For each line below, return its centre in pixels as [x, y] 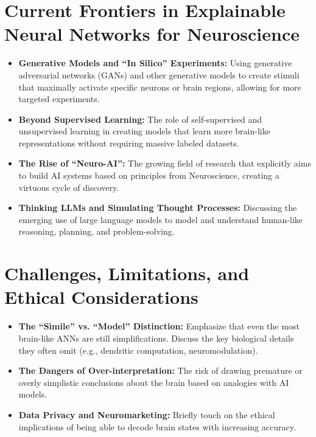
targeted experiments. [59, 99]
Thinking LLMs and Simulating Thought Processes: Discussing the [158, 208]
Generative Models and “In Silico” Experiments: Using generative [155, 63]
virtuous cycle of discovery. [69, 187]
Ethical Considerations [101, 297]
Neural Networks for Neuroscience [152, 34]
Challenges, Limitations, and [127, 273]
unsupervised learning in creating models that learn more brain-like [144, 131]
